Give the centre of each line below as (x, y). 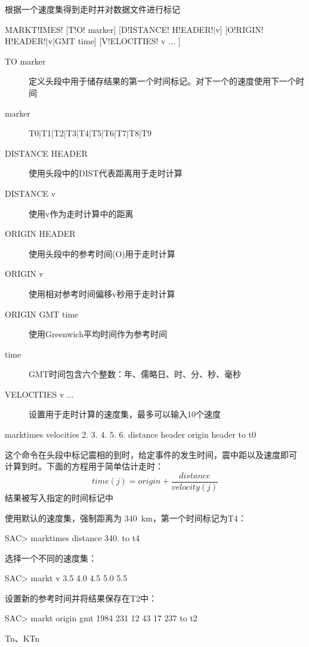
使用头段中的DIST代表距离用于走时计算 (106, 173)
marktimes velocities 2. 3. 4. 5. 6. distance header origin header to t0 (131, 434)
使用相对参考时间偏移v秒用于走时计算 (102, 293)
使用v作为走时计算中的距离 (81, 213)
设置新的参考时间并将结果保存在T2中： (81, 598)
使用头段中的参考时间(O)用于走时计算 (102, 253)
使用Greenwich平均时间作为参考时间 (98, 334)
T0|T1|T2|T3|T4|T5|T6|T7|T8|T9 (90, 133)
